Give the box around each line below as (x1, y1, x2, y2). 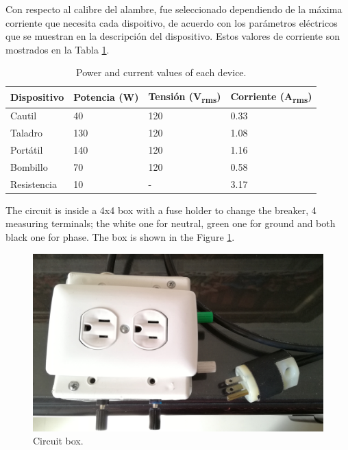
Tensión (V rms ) (148, 88, 221, 105)
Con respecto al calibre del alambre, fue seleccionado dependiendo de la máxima (5, 2, 343, 16)
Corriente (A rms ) (230, 88, 312, 105)
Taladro (10, 126, 43, 140)
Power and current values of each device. (75, 65, 247, 80)
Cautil (10, 108, 37, 123)
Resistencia (10, 176, 57, 191)
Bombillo (10, 159, 48, 174)
